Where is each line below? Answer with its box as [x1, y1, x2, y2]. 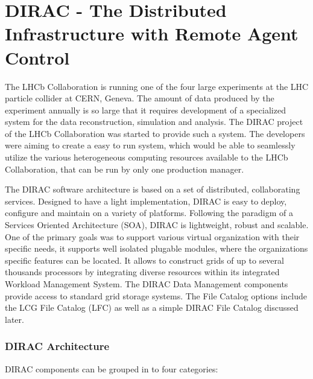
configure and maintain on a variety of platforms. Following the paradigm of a [5, 206, 294, 219]
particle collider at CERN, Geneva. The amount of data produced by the [5, 92, 274, 104]
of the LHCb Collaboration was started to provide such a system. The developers [5, 127, 305, 139]
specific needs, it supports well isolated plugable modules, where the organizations [5, 242, 308, 255]
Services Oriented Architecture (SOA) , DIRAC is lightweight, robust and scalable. [5, 218, 309, 231]
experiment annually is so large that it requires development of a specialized [5, 103, 286, 116]
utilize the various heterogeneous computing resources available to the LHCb [5, 151, 288, 164]
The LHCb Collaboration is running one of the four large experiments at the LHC [5, 80, 309, 92]
